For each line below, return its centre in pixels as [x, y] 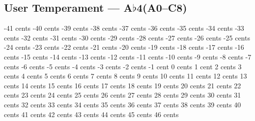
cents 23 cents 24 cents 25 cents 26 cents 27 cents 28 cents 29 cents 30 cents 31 [123, 95]
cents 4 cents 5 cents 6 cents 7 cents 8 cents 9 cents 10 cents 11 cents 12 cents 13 [126, 76]
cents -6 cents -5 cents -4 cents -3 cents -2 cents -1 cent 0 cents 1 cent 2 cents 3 [123, 66]
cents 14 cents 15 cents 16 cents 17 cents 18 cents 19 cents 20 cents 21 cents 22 [123, 85]
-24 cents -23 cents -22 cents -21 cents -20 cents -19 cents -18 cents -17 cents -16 [124, 47]
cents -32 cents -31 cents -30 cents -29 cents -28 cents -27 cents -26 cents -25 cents [127, 37]
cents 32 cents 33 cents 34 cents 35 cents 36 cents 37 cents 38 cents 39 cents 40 [123, 104]
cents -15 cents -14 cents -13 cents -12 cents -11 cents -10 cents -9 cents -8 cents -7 [128, 56]
